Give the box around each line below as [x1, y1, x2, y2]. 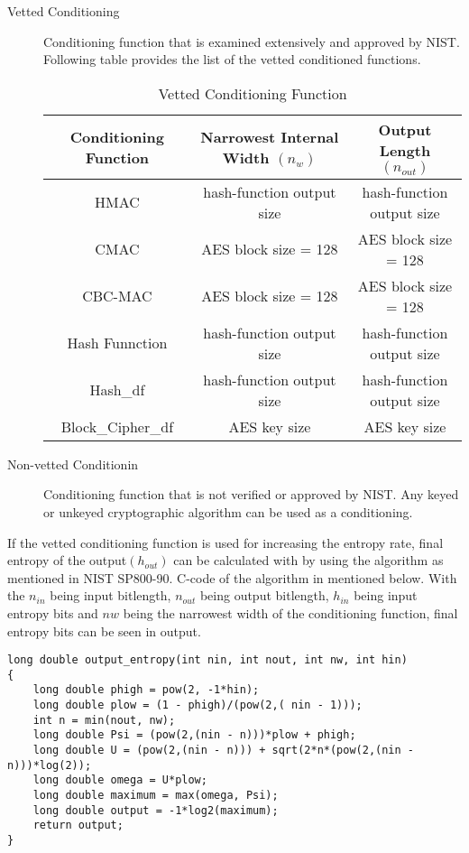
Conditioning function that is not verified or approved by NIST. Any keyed [43, 485, 459, 504]
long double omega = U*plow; [32, 774, 207, 787]
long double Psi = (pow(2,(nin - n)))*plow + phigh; [32, 728, 356, 742]
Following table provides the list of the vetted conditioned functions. [43, 50, 421, 69]
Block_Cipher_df [60, 415, 174, 437]
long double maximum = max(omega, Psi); [32, 789, 279, 802]
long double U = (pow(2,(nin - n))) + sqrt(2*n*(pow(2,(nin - [32, 744, 415, 757]
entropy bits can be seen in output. [7, 621, 201, 640]
